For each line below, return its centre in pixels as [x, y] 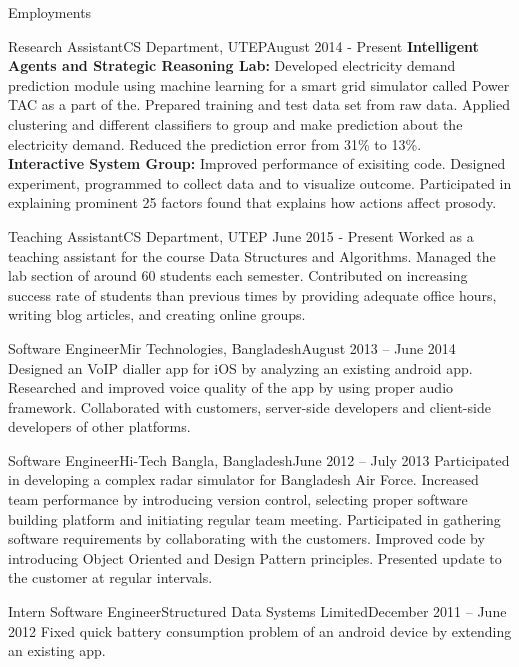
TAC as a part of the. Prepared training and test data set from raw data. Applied [259, 104]
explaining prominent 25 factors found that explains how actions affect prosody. [252, 202]
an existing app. [57, 650]
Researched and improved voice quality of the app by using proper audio [231, 387]
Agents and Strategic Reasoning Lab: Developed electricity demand [232, 65]
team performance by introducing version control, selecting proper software [238, 499]
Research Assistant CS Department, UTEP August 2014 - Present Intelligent [243, 45]
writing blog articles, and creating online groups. [157, 314]
